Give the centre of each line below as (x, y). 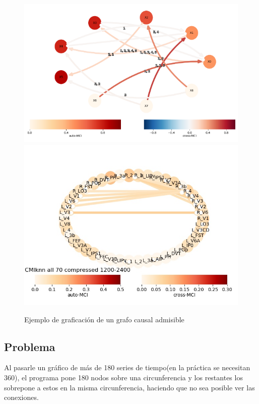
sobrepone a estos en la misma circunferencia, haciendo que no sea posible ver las (129, 387)
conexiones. (21, 397)
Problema (30, 346)
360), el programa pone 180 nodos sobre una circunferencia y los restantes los (123, 378)
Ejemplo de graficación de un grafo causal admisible (104, 319)
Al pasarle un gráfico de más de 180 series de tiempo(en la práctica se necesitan (127, 367)
